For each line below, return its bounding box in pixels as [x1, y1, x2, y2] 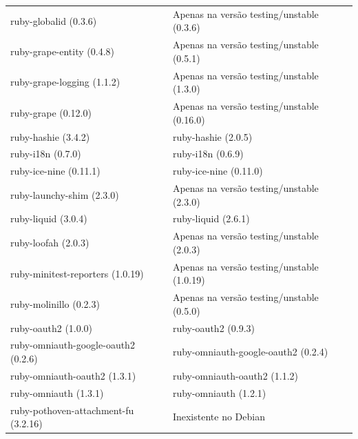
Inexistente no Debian [172, 409, 265, 424]
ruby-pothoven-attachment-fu [10, 402, 134, 417]
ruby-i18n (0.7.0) [10, 146, 81, 161]
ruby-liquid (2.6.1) [172, 211, 250, 226]
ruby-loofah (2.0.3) [10, 235, 89, 250]
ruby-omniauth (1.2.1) [172, 385, 266, 400]
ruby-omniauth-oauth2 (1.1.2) [172, 368, 298, 382]
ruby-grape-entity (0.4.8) [10, 43, 114, 58]
